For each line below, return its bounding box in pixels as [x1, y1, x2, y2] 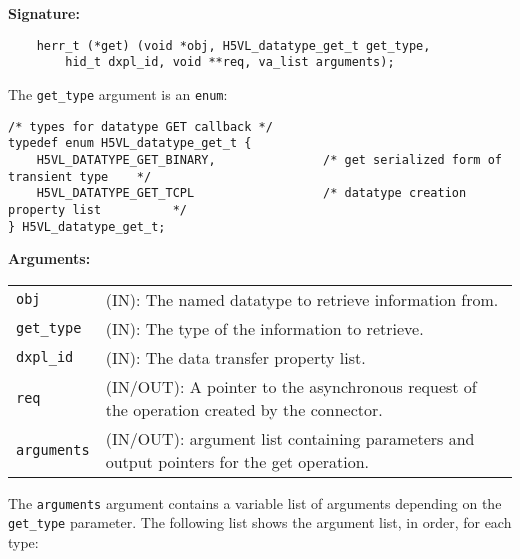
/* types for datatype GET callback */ [8, 119, 273, 134]
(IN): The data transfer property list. [105, 345, 366, 369]
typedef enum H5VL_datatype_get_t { [8, 136, 252, 151]
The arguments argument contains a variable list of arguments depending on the [8, 492, 502, 513]
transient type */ [8, 169, 152, 184]
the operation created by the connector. [105, 397, 383, 421]
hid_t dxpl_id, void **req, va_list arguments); [65, 55, 395, 70]
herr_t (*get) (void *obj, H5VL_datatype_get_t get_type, [36, 38, 431, 53]
